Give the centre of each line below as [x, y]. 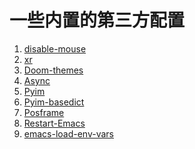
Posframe [44, 112]
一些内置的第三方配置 [97, 20]
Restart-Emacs [54, 123]
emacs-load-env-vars [69, 133]
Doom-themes [53, 70]
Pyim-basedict [54, 102]
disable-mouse [55, 48]
